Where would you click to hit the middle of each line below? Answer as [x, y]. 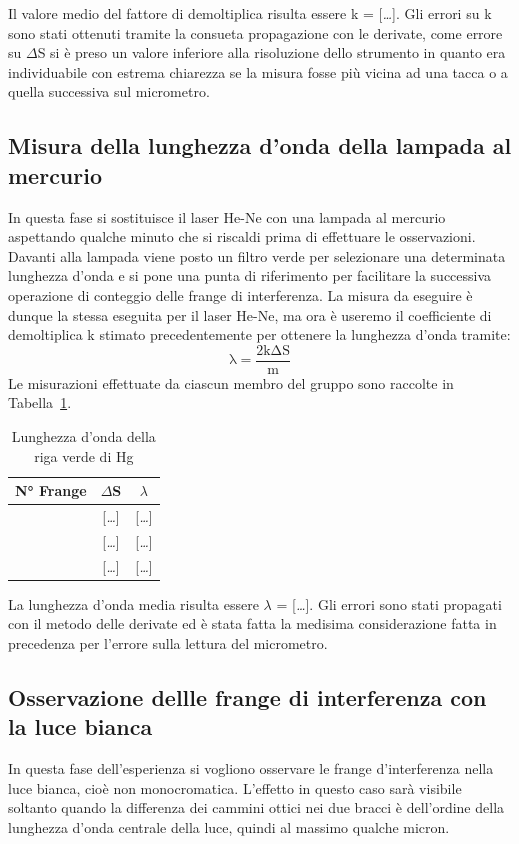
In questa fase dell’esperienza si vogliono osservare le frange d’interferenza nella [251, 768]
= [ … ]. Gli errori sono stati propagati [389, 603]
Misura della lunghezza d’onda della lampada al [260, 145]
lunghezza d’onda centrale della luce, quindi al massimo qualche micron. [229, 826]
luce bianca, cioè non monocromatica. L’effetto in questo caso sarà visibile [235, 787]
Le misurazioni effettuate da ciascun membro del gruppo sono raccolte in [231, 382]
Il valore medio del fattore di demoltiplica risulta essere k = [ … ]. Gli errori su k [250, 13]
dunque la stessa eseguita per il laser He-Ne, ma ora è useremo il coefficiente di [250, 314]
